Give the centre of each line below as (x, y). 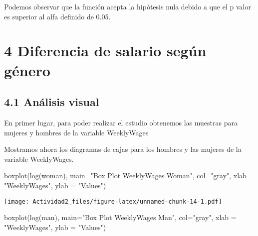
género (27, 70)
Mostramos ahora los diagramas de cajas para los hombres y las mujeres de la (123, 149)
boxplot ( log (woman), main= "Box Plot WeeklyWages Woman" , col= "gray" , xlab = (129, 176)
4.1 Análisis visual (52, 102)
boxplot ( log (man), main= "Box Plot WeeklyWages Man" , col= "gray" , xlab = (120, 217)
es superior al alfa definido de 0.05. (57, 16)
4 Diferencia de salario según (105, 51)
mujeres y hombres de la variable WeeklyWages (76, 132)
